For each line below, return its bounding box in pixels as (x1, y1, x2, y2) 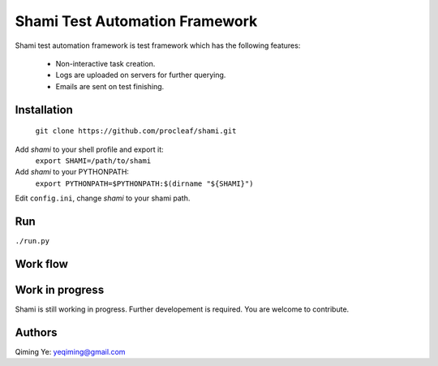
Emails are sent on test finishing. (55, 81, 165, 91)
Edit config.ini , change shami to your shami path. (15, 193, 191, 203)
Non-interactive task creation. (55, 58, 156, 68)
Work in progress (15, 282, 105, 296)
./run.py (15, 236, 50, 245)
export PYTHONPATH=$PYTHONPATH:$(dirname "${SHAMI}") (35, 179, 254, 188)
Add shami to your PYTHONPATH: (15, 167, 130, 177)
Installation (15, 102, 73, 117)
